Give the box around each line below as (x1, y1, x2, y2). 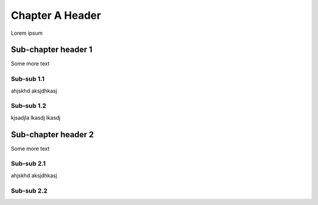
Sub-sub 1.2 (11, 102, 47, 110)
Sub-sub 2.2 (11, 186, 48, 194)
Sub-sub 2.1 (11, 160, 46, 168)
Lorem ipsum (11, 29, 43, 37)
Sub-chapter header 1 (11, 45, 92, 55)
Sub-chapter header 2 (11, 130, 94, 140)
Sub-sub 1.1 (11, 75, 45, 83)
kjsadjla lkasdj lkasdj (11, 114, 61, 121)
